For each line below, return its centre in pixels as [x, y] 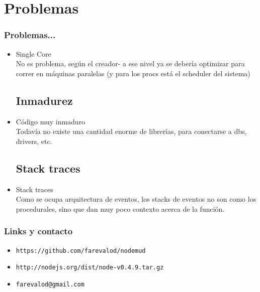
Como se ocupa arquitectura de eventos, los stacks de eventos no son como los [136, 199]
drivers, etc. [34, 141]
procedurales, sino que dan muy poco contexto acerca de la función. [120, 208]
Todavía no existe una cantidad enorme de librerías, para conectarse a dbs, [131, 131]
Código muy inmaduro [51, 121]
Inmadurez [44, 100]
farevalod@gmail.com [50, 284]
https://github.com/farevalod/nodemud [81, 251]
